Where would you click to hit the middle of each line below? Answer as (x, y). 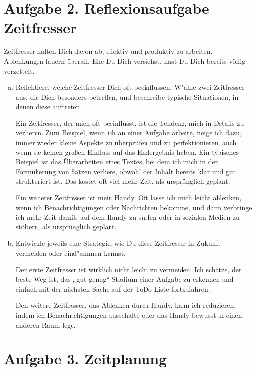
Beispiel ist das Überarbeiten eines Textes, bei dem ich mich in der (117, 162)
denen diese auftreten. (49, 106)
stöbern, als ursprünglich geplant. (66, 226)
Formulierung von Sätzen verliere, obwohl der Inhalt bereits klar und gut (126, 171)
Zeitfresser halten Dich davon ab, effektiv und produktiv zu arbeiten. (108, 51)
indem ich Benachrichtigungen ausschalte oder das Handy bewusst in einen (129, 315)
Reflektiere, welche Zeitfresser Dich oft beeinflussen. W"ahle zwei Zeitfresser (130, 87)
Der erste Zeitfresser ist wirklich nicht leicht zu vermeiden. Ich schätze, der (128, 269)
